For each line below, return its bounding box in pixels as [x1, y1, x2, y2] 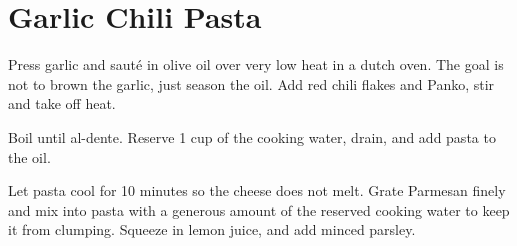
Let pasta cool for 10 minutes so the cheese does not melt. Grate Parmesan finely [8, 180, 506, 201]
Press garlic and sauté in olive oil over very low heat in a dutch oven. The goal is [8, 54, 504, 75]
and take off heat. [8, 93, 116, 114]
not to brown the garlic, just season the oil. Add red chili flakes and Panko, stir [8, 73, 495, 94]
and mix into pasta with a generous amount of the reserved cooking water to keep [8, 199, 510, 220]
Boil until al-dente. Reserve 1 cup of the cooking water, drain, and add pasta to [8, 126, 496, 147]
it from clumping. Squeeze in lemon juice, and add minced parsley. [8, 219, 416, 240]
